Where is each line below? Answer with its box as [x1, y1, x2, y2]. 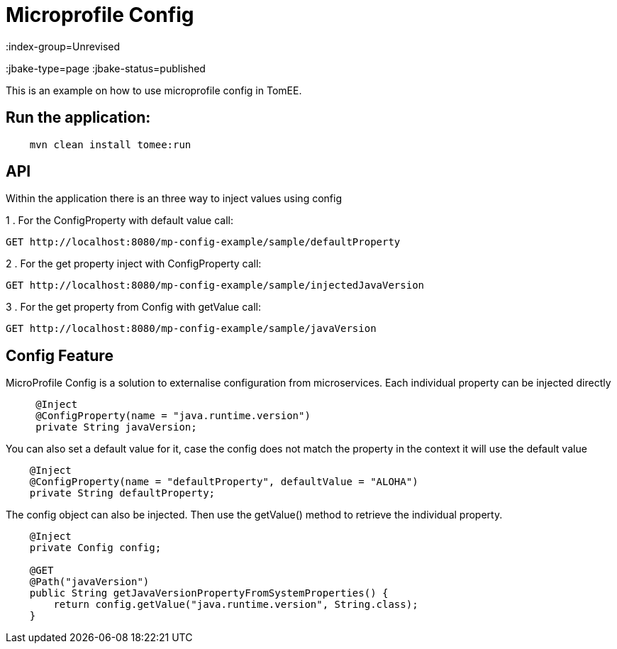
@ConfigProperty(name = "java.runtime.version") [35, 410, 311, 422]
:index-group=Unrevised [6, 40, 121, 52]
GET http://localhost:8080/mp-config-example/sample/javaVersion [6, 323, 377, 335]
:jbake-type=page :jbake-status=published [6, 62, 206, 74]
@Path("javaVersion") [29, 576, 150, 588]
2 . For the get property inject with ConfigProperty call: [6, 257, 262, 270]
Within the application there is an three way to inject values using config [6, 192, 342, 205]
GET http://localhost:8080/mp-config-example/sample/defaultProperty [6, 236, 401, 248]
